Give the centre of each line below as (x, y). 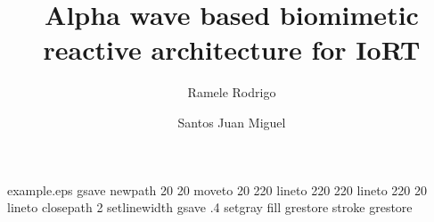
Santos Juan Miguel (232, 122)
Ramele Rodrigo (232, 92)
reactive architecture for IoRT (232, 49)
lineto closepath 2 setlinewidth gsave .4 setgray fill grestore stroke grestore (210, 207)
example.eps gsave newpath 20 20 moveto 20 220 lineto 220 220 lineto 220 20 (217, 189)
